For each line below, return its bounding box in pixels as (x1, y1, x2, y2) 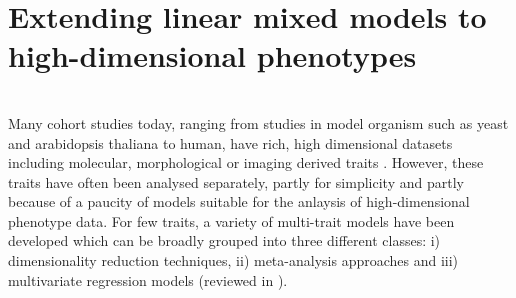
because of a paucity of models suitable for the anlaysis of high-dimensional (8, 191, 470, 212)
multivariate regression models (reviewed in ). (8, 269, 288, 290)
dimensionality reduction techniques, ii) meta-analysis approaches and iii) (8, 250, 459, 271)
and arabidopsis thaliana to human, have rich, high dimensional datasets (8, 132, 453, 153)
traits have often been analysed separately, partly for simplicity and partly (8, 171, 464, 192)
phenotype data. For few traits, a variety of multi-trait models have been (8, 210, 455, 231)
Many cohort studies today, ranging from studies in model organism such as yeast (8, 112, 509, 133)
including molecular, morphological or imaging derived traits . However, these (8, 152, 484, 173)
